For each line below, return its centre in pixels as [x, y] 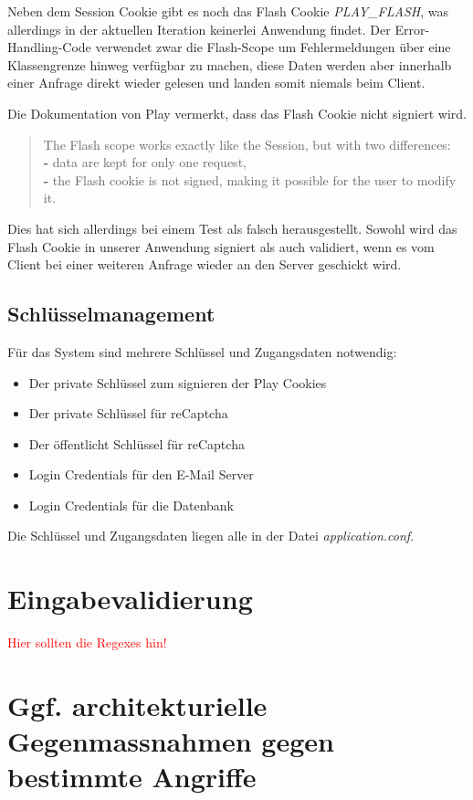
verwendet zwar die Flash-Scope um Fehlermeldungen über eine [273, 47]
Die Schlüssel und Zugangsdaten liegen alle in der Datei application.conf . [211, 536]
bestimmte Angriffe [132, 777]
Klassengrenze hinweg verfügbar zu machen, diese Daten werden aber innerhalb [230, 64]
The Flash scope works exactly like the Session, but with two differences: [247, 144]
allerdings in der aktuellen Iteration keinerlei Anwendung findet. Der [199, 29]
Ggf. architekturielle [137, 705]
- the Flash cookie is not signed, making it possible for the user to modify [250, 179]
